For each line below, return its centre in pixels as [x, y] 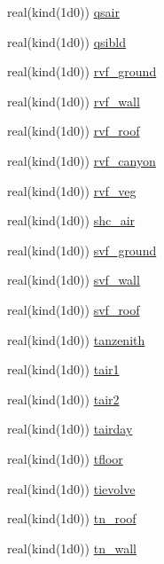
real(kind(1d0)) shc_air [71, 220]
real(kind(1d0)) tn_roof [72, 518]
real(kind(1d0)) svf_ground [82, 250]
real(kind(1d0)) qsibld [66, 41]
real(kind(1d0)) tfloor [65, 458]
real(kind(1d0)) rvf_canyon [82, 160]
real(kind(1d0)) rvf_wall [74, 101]
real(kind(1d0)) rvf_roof [74, 131]
